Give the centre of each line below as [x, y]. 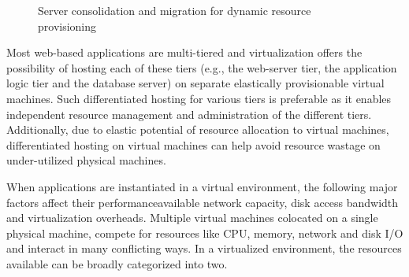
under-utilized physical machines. [86, 160]
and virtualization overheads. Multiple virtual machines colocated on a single [192, 218]
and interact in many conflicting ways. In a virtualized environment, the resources [204, 248]
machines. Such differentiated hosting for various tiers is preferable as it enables [199, 98]
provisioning [67, 26]
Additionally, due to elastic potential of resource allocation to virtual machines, [198, 129]
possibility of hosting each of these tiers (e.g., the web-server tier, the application [202, 67]
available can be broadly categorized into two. [117, 263]
